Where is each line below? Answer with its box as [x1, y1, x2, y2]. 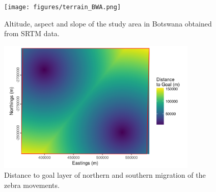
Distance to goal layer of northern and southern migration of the [4, 170, 206, 180]
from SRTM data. [4, 28, 60, 39]
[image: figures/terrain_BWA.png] [4, 4, 121, 11]
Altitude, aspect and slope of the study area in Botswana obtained [4, 18, 212, 29]
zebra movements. [4, 180, 60, 190]
